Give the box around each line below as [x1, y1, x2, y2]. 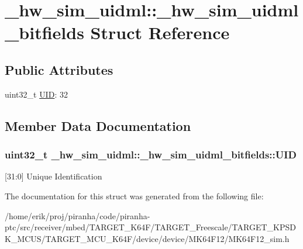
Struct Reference [90, 20, 230, 44]
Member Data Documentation [5, 116, 191, 134]
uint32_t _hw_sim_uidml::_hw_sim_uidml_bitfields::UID [5, 147, 297, 162]
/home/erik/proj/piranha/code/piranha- [5, 209, 150, 222]
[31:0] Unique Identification [5, 170, 102, 182]
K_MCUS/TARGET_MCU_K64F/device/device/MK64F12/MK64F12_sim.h [5, 232, 290, 244]
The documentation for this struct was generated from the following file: [5, 189, 264, 202]
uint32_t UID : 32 [5, 88, 68, 100]
